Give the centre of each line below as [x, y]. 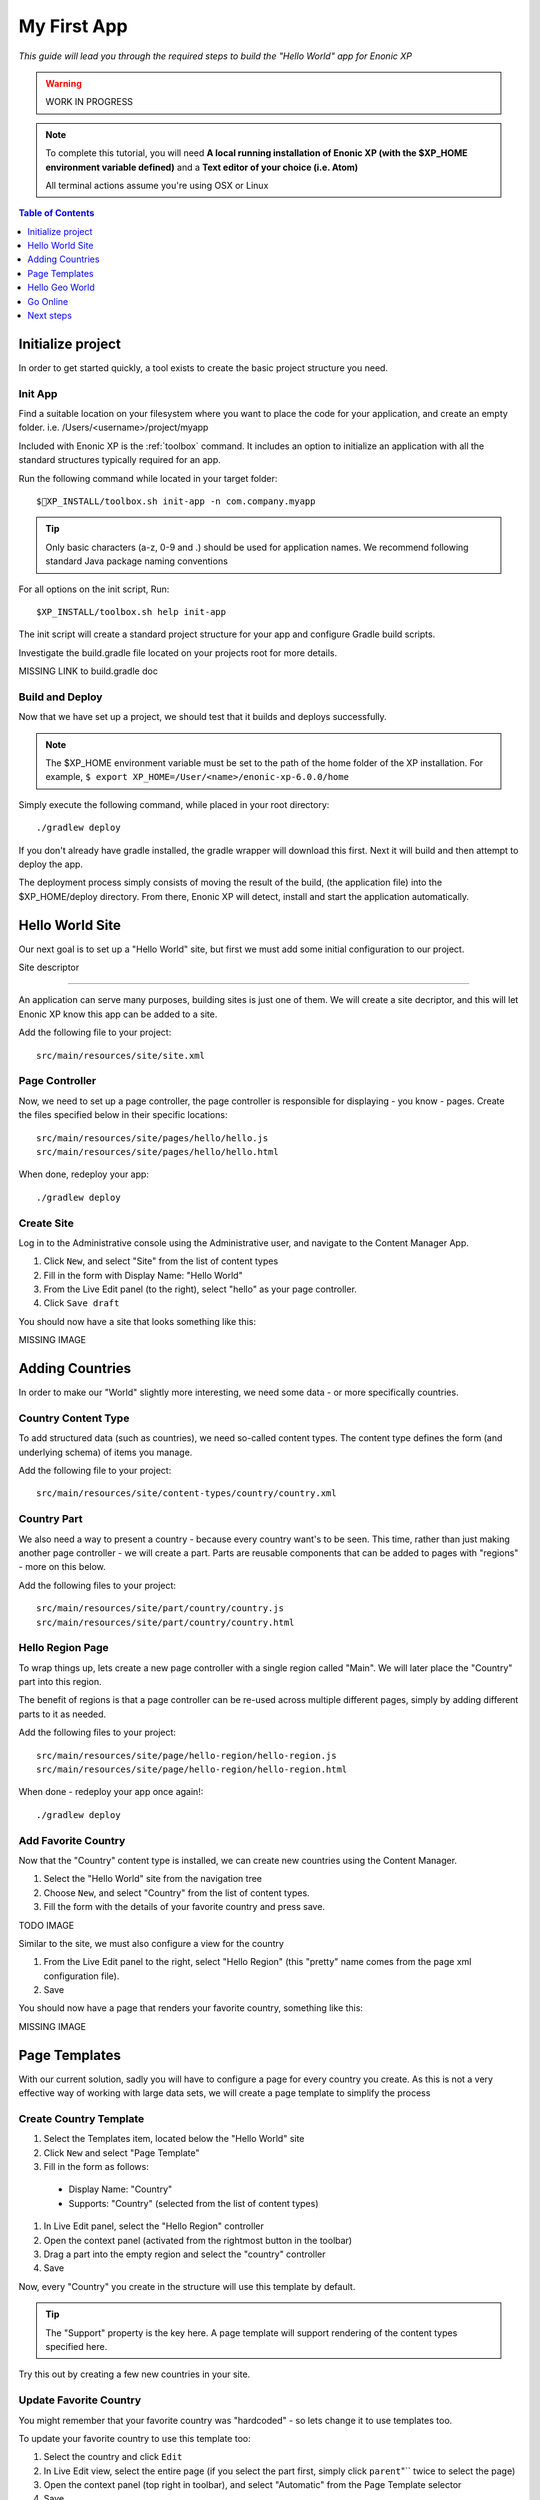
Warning [63, 83]
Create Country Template [81, 2118]
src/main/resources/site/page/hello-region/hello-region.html [192, 1769]
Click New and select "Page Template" [121, 2152]
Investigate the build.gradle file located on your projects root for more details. [178, 652]
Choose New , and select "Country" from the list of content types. [176, 1892]
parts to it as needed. [62, 1714]
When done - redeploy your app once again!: [111, 1792]
